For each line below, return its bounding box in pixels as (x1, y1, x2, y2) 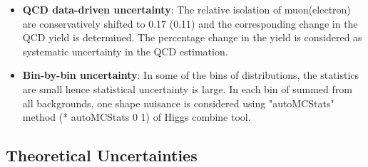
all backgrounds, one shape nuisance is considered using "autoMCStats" (22, 95, 334, 110)
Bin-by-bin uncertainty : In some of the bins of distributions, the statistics (22, 68, 359, 82)
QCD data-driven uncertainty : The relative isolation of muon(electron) (22, 2, 351, 16)
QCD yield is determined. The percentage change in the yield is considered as (22, 30, 362, 45)
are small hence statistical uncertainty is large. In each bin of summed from (22, 81, 352, 96)
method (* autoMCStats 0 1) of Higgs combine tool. (22, 109, 251, 124)
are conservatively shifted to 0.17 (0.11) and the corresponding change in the (22, 16, 358, 31)
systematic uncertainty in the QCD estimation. (22, 43, 228, 58)
